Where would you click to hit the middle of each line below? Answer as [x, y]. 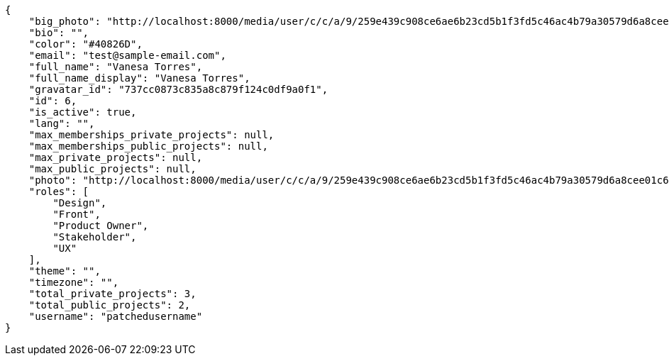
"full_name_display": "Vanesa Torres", [139, 78]
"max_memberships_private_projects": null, [151, 135]
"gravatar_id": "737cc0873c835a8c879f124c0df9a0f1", [178, 89]
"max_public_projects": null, [112, 169]
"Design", [80, 203]
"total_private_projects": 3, [112, 294]
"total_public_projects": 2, [110, 305]
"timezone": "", [74, 282]
